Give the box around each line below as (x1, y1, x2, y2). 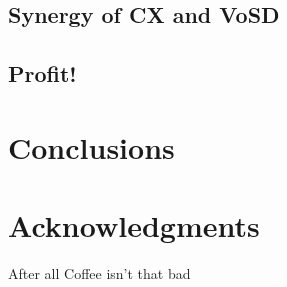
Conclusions (8, 126, 175, 167)
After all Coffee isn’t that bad (8, 263, 191, 284)
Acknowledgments (8, 205, 260, 246)
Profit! (8, 58, 77, 89)
